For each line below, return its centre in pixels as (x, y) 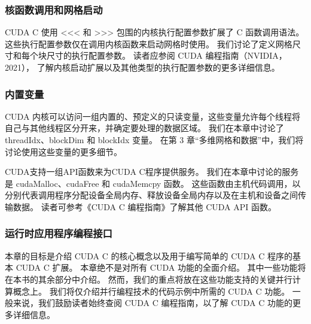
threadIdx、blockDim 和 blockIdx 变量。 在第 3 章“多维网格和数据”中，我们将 (154, 140)
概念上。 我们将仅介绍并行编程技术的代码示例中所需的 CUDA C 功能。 (151, 291)
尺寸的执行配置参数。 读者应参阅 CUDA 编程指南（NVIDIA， (167, 55)
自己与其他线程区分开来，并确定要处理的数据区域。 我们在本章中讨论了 (144, 128)
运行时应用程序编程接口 (59, 233)
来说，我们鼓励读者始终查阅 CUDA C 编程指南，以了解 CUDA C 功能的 (153, 303)
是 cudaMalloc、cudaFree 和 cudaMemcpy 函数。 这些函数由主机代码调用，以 (153, 183)
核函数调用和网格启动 (54, 9)
